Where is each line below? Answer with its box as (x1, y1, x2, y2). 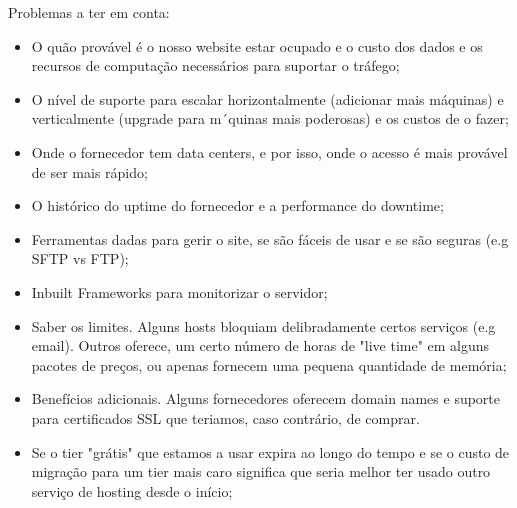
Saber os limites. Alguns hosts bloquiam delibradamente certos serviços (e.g (31, 315, 496, 336)
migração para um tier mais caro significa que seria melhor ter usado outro (31, 461, 491, 482)
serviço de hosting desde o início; (31, 480, 233, 501)
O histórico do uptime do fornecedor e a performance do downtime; (31, 195, 444, 216)
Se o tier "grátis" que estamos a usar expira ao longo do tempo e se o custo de (31, 441, 510, 462)
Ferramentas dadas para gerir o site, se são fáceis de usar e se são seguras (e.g (31, 228, 509, 249)
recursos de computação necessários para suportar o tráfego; (31, 55, 400, 76)
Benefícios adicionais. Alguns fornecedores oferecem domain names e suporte (31, 388, 501, 409)
